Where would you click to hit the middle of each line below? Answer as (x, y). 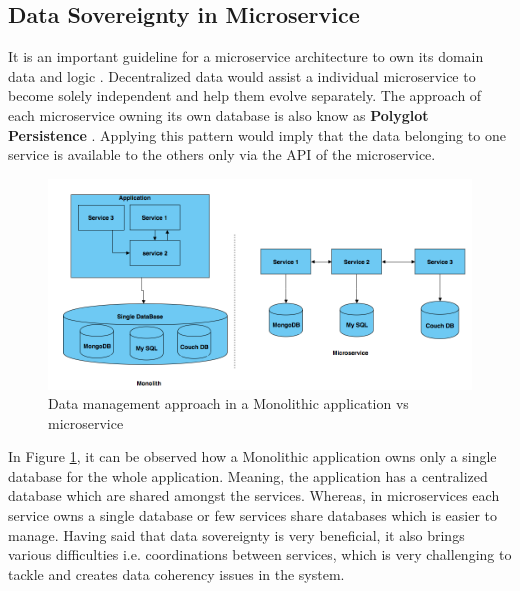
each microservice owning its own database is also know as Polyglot (218, 114)
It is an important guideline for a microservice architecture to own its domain (246, 56)
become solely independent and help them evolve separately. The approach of (245, 95)
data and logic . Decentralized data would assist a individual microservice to (242, 75)
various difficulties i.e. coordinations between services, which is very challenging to (260, 554)
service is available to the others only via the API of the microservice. (222, 154)
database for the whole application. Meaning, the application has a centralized (248, 475)
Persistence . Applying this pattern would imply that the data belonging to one (257, 134)
